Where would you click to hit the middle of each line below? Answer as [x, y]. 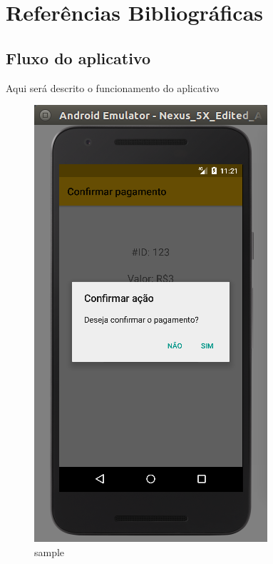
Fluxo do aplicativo [78, 57]
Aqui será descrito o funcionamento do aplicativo [113, 87]
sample [50, 552]
